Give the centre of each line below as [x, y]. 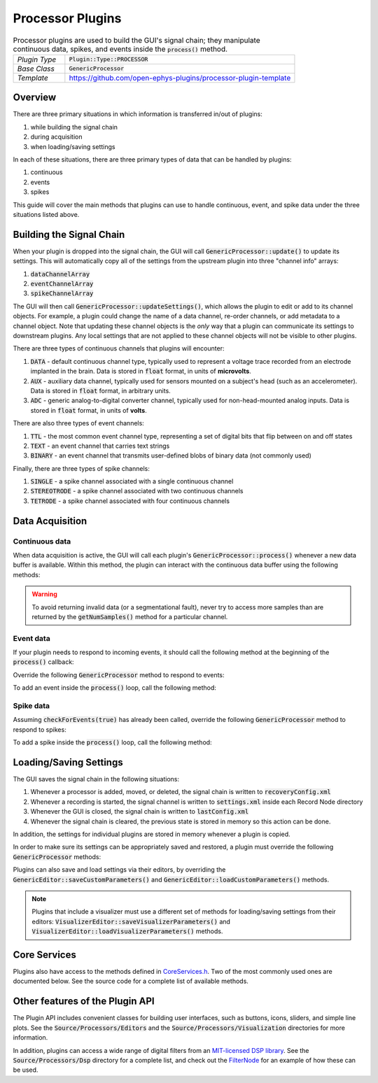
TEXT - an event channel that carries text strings [100, 446]
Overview [35, 98]
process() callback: [43, 662]
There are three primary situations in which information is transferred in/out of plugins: [138, 114]
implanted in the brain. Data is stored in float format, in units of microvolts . [141, 371]
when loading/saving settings [73, 146]
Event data [31, 638]
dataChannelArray [60, 274]
